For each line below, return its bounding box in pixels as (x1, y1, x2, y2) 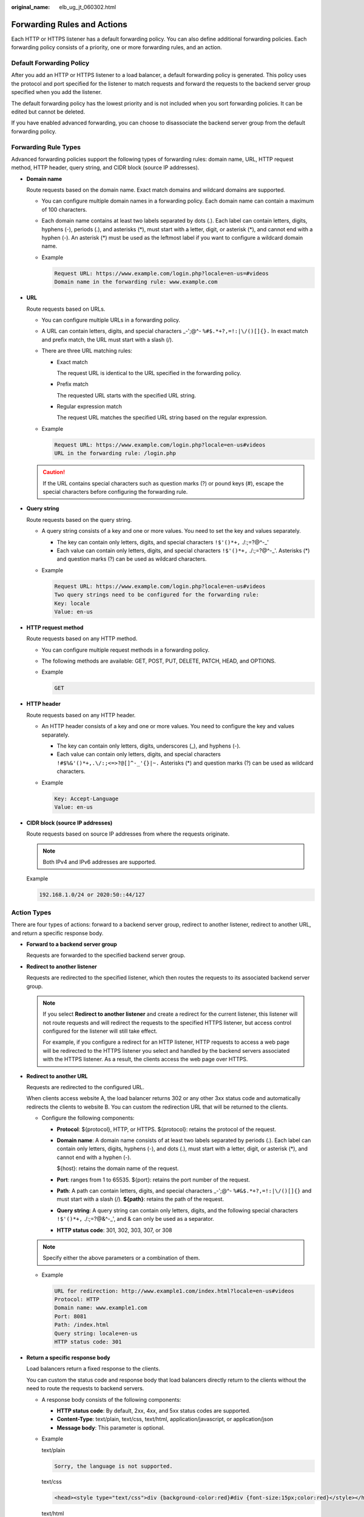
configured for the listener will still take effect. (42, 1027, 158, 1035)
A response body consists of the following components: (41, 1396, 181, 1403)
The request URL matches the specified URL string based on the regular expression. (56, 414, 268, 421)
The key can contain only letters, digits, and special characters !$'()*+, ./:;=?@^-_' (56, 538, 269, 546)
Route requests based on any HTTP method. (26, 635, 138, 643)
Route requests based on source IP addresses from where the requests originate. (26, 830, 230, 837)
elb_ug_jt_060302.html (59, 4, 116, 10)
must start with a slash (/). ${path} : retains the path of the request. (56, 1195, 224, 1203)
